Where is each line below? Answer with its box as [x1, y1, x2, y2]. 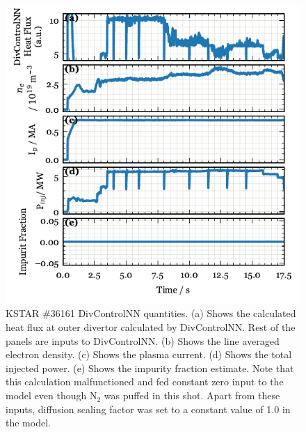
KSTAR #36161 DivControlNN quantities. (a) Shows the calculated [6, 306, 296, 321]
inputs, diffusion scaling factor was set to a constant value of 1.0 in [6, 401, 291, 416]
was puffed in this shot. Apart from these [104, 388, 280, 403]
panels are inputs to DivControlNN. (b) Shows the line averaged [6, 333, 280, 348]
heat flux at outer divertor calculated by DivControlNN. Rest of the [6, 320, 296, 334]
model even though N [6, 388, 97, 403]
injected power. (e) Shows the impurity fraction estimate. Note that [6, 360, 294, 375]
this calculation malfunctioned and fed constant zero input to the [6, 374, 284, 389]
